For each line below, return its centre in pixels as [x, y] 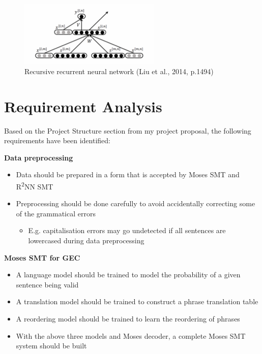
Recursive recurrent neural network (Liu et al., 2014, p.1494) [119, 71]
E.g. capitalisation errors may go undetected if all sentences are [127, 230]
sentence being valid [47, 284]
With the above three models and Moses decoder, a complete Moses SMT [131, 335]
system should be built [51, 346]
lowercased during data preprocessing [86, 240]
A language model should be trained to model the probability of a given [128, 275]
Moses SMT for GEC [42, 257]
